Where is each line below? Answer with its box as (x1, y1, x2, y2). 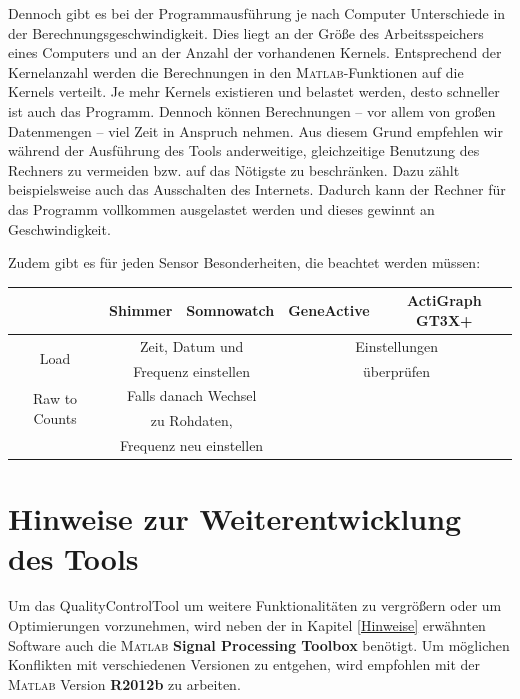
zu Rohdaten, (150, 410, 233, 431)
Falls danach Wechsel (126, 385, 257, 406)
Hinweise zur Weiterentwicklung (8, 498, 462, 539)
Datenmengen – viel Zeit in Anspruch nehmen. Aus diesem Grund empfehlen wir (8, 120, 503, 141)
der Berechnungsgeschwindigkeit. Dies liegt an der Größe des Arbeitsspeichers (8, 22, 484, 43)
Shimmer (109, 300, 173, 321)
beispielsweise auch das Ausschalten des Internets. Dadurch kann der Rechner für (8, 179, 506, 200)
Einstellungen (355, 335, 438, 356)
